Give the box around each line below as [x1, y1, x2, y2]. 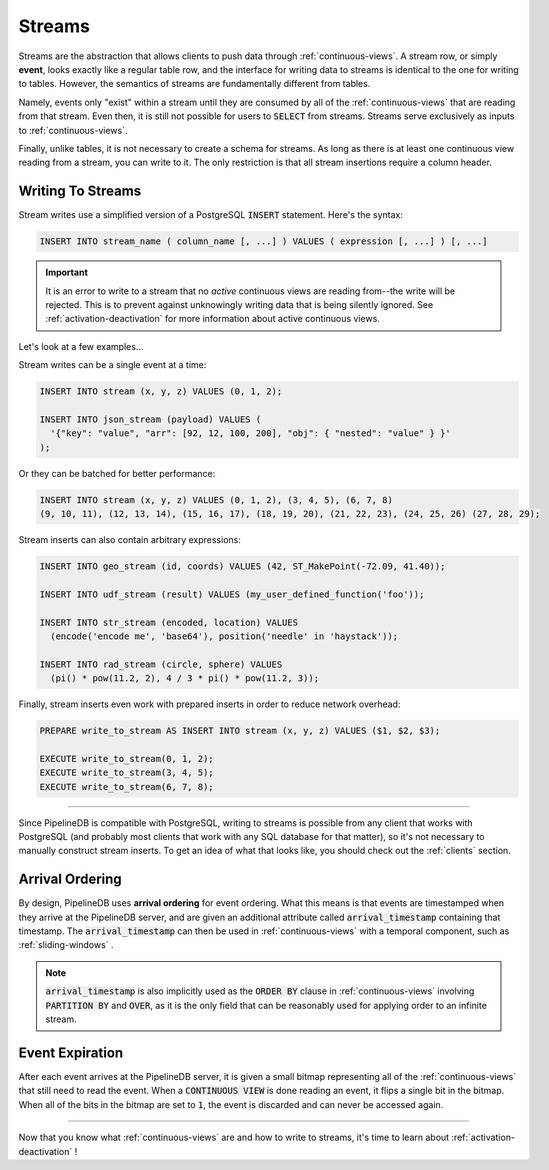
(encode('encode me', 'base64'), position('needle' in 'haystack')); [50, 630, 399, 642]
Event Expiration [18, 1044, 124, 1061]
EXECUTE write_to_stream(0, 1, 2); [39, 753, 214, 764]
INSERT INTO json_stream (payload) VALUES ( [39, 413, 262, 425]
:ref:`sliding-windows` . [18, 939, 114, 951]
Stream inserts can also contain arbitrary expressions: [18, 534, 242, 545]
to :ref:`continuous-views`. [18, 124, 128, 136]
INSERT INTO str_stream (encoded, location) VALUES [39, 616, 299, 628]
